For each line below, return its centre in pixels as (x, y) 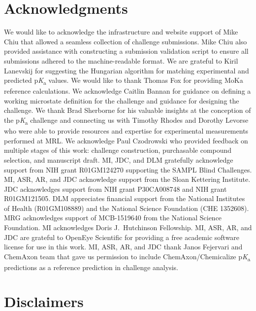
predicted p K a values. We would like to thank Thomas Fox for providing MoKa (124, 81)
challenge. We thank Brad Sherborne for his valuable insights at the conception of (128, 110)
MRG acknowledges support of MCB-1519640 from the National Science (113, 218)
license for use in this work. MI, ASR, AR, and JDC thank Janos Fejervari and (123, 247)
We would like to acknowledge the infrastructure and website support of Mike (121, 32)
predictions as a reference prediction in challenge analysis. (91, 267)
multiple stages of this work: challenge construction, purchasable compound (118, 150)
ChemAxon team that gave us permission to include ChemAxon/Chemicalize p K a (127, 257)
